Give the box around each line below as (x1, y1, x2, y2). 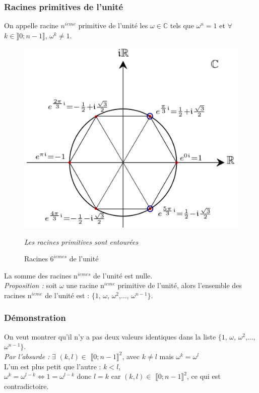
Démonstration (4, 311, 66, 324)
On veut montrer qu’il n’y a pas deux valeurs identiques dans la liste (4, 331, 216, 342)
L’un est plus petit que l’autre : (4, 361, 101, 371)
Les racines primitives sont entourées (24, 236, 139, 247)
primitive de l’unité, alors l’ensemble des (117, 280, 242, 291)
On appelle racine (4, 20, 58, 31)
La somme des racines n (4, 270, 78, 280)
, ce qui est (187, 371, 221, 381)
